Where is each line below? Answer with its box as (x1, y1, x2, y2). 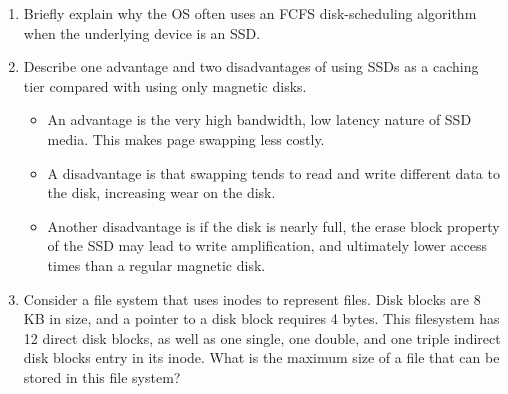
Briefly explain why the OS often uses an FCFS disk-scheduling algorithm (23, 3, 477, 23)
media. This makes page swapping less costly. (47, 128, 325, 149)
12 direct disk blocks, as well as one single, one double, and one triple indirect (23, 327, 501, 348)
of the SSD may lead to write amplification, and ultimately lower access (47, 235, 488, 256)
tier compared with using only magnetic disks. (23, 75, 307, 96)
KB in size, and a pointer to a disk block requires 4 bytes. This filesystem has (23, 308, 500, 329)
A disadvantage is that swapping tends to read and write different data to (47, 162, 500, 183)
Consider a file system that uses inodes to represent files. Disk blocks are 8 (23, 288, 481, 309)
